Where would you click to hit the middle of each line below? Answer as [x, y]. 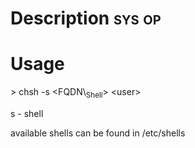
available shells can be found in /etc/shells [98, 133]
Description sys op [86, 18]
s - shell [27, 113]
